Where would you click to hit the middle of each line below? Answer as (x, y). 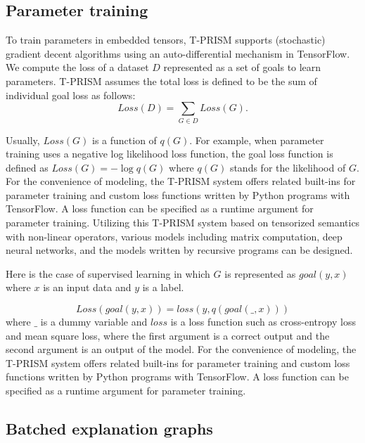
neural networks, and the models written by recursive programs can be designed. (179, 250)
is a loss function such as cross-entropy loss (263, 322)
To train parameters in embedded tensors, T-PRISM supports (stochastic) (166, 40)
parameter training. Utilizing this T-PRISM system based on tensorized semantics (183, 223)
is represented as (260, 273)
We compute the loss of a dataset (77, 67)
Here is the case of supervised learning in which (108, 273)
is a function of (124, 140)
